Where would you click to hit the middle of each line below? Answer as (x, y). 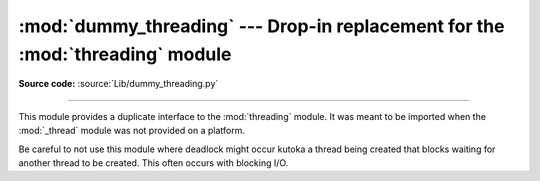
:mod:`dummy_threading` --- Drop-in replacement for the (261, 26)
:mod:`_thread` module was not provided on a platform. (131, 131)
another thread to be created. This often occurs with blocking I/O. (153, 162)
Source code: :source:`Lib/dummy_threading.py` (118, 84)
